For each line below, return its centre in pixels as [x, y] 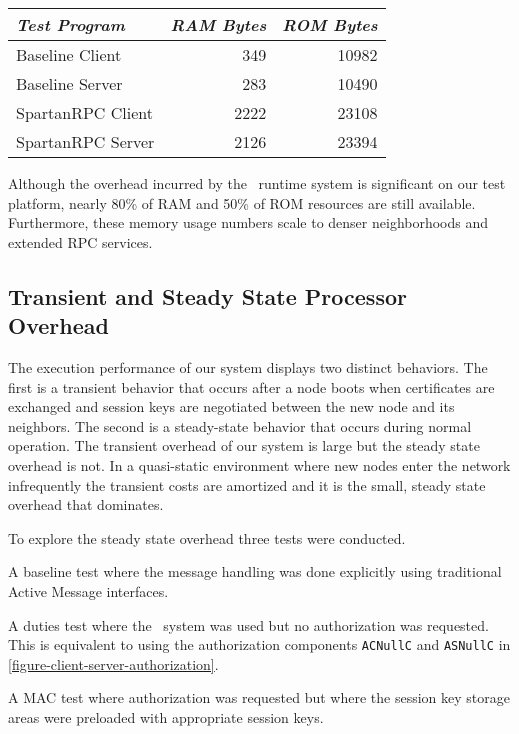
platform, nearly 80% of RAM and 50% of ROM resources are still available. [242, 202]
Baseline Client [69, 54]
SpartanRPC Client [84, 112]
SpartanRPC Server [85, 141]
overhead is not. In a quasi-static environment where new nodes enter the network [259, 464]
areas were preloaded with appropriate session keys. [166, 716]
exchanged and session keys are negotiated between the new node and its [231, 406]
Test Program [70, 24]
